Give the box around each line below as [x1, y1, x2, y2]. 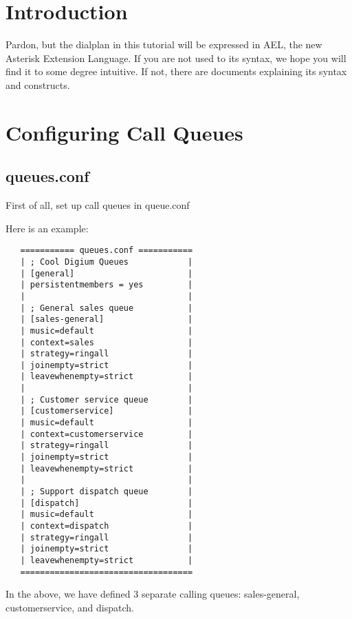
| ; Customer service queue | [20, 394, 193, 405]
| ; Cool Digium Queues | [20, 256, 193, 267]
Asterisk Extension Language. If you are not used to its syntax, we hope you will [5, 50, 346, 65]
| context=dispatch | [20, 521, 193, 531]
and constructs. [5, 77, 70, 92]
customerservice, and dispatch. [5, 600, 134, 614]
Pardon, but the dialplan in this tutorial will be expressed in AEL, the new [5, 37, 322, 52]
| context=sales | [20, 337, 193, 347]
